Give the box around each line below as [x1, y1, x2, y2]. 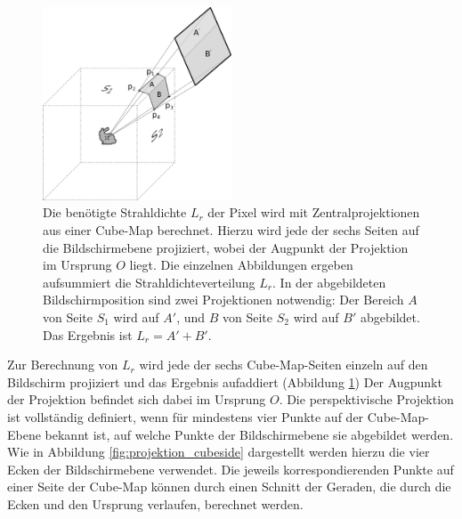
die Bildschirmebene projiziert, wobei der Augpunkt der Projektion [43, 238, 409, 256]
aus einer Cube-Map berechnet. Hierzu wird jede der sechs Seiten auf [43, 221, 419, 239]
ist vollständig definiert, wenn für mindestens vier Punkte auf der [7, 408, 364, 426]
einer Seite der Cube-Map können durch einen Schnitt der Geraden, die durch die [7, 477, 451, 496]
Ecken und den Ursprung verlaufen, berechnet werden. [7, 494, 304, 513]
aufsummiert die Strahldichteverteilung [43, 272, 255, 291]
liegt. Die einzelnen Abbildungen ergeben [129, 255, 353, 274]
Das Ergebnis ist [43, 325, 133, 344]
